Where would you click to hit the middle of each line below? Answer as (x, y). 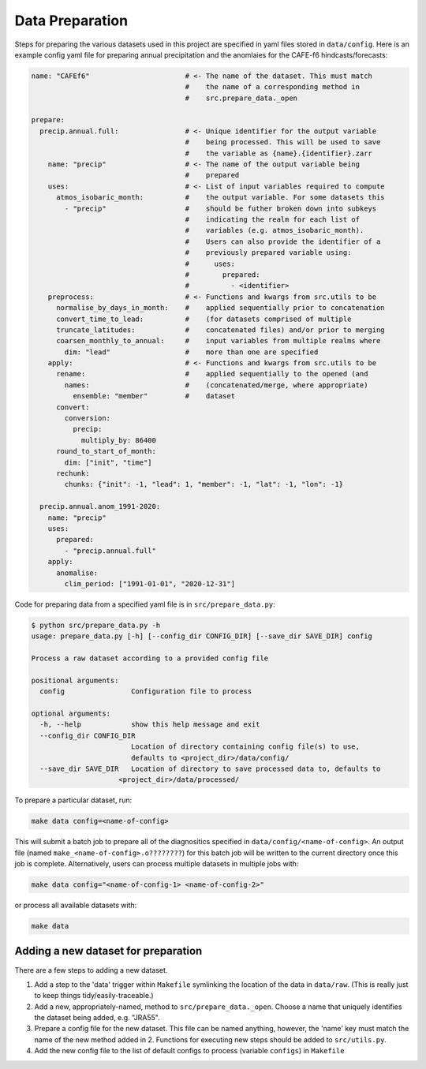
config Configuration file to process (146, 691)
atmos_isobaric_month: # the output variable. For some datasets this (221, 198)
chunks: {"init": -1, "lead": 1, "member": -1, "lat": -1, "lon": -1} (204, 484)
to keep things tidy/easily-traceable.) (94, 996)
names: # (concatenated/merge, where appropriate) (216, 385)
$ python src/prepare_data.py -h (96, 625)
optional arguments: (71, 713)
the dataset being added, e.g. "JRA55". (97, 1018)
